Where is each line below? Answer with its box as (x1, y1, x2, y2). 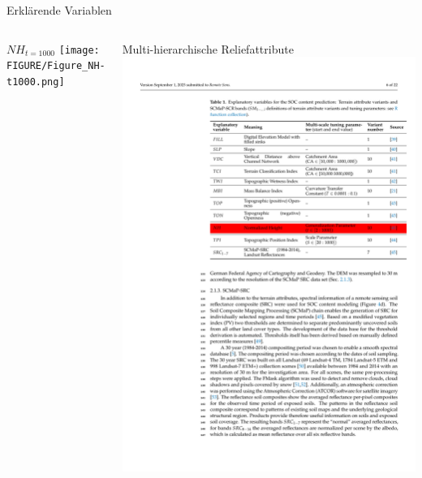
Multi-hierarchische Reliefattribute (122, 40, 294, 57)
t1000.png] (6, 75, 65, 88)
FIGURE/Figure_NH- (6, 60, 105, 72)
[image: (58, 44, 100, 56)
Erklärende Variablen (6, 2, 112, 18)
